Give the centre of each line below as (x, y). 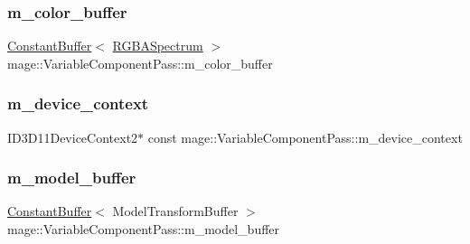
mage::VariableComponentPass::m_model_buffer (144, 229)
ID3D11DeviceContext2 (73, 137)
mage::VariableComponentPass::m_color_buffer (140, 63)
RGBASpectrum (158, 46)
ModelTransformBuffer (175, 211)
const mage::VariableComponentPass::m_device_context (305, 137)
